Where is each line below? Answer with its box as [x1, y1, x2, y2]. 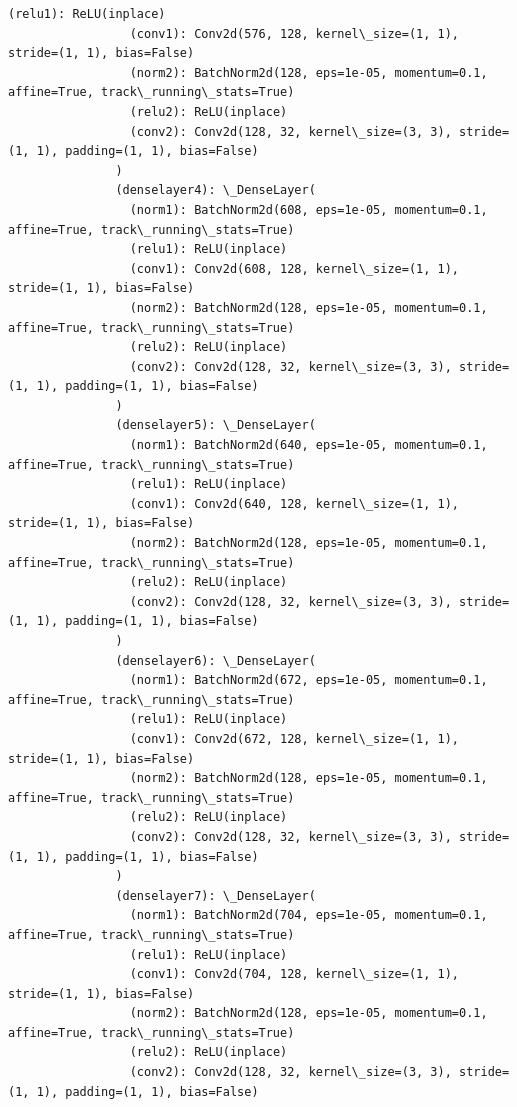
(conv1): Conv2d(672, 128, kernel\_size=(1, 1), [129, 731, 460, 746]
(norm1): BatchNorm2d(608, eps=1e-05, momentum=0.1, [129, 202, 488, 217]
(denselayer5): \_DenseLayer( [115, 418, 316, 433]
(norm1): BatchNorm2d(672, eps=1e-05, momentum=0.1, [129, 673, 488, 688]
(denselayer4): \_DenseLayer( [115, 183, 316, 198]
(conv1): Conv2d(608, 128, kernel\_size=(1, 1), [129, 261, 460, 276]
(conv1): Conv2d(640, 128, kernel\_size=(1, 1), [129, 496, 460, 511]
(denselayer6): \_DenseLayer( [115, 653, 316, 668]
